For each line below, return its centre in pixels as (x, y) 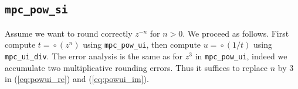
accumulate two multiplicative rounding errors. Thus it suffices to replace (136, 67)
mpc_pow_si (36, 10)
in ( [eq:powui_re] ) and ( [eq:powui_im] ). (77, 79)
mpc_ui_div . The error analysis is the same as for (94, 56)
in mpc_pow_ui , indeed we (241, 56)
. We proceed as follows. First (236, 33)
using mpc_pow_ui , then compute (142, 44)
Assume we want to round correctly (69, 33)
